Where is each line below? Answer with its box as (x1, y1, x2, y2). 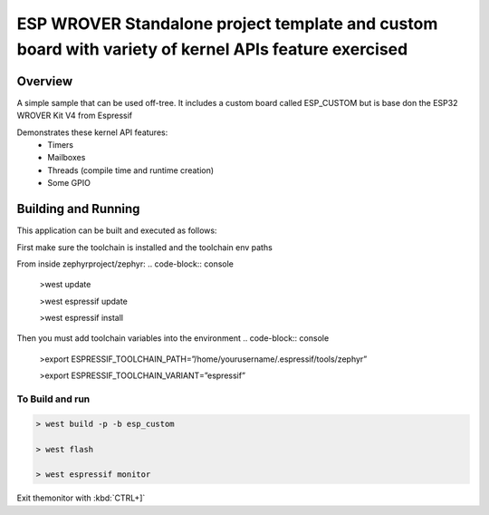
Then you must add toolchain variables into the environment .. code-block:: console (16, 333, 330, 344)
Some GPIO (47, 178, 91, 189)
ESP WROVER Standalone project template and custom (16, 14, 438, 34)
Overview (16, 73, 73, 89)
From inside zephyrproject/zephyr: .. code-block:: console (16, 258, 235, 269)
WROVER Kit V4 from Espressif (16, 110, 133, 121)
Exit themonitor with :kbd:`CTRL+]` (16, 492, 146, 503)
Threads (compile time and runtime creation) (47, 164, 215, 176)
